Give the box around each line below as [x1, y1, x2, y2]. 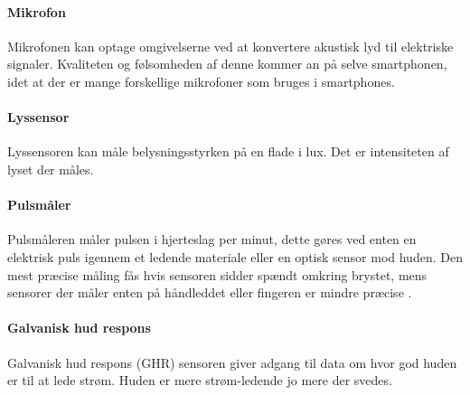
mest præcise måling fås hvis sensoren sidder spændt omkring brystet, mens [7, 265, 428, 284]
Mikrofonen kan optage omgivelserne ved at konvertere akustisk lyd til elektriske [7, 36, 454, 55]
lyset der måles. [7, 159, 94, 178]
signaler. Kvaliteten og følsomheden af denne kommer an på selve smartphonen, [7, 54, 447, 73]
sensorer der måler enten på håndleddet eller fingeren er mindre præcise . [7, 283, 412, 302]
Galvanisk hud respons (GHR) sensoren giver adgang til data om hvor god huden [7, 353, 457, 371]
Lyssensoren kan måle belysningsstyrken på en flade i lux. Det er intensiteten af [7, 142, 449, 161]
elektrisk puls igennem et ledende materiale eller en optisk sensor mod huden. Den [7, 247, 463, 266]
